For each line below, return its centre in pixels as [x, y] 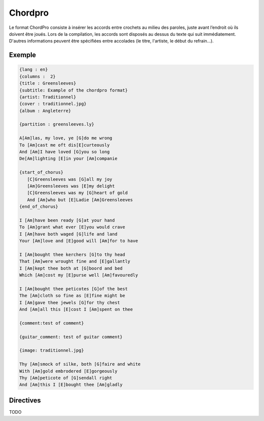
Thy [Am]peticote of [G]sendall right [66, 378]
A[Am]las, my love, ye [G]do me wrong [66, 138]
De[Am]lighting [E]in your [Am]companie [68, 159]
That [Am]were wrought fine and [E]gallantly [75, 261]
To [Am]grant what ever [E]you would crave [72, 227]
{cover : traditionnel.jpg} [53, 104]
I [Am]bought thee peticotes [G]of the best [74, 289]
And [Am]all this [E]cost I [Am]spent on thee [76, 309]
